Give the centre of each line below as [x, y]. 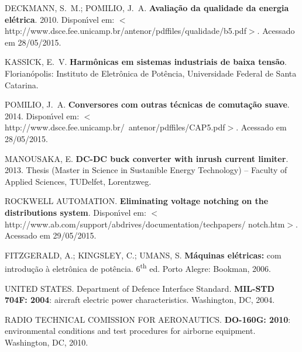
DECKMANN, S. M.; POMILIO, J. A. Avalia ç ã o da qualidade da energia [147, 8]
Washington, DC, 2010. [47, 342]
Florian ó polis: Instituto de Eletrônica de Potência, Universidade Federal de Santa [151, 73]
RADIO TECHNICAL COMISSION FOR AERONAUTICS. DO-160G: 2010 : [148, 319]
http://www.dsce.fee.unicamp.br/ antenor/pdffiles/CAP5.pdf [115, 127]
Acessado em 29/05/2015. [51, 235]
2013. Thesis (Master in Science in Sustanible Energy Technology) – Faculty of [146, 170]
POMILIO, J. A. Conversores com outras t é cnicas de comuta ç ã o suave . [147, 104]
